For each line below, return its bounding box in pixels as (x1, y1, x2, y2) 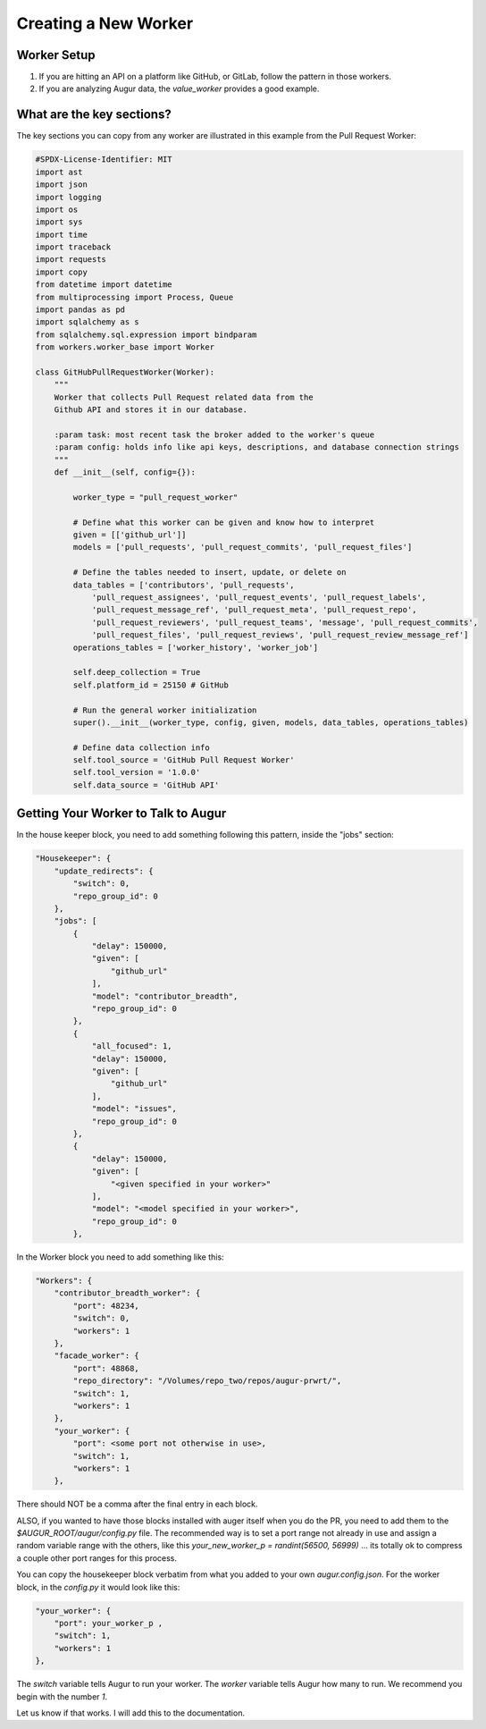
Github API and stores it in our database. (54, 405, 247, 415)
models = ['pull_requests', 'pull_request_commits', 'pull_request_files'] (72, 542, 413, 552)
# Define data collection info (72, 742, 210, 753)
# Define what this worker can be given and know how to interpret (72, 517, 375, 527)
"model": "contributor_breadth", (91, 991, 239, 1001)
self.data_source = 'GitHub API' (72, 780, 220, 790)
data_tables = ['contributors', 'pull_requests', (72, 579, 295, 590)
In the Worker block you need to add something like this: (16, 1252, 224, 1262)
